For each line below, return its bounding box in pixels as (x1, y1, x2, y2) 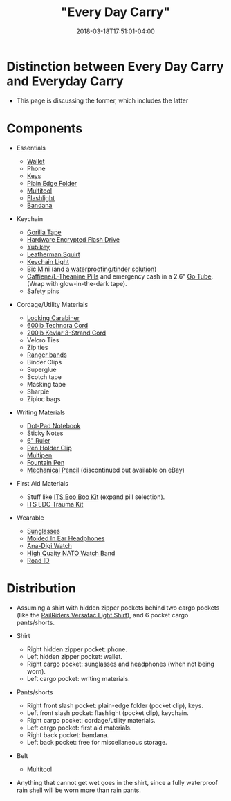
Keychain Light (26, 257, 70, 265)
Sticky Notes (26, 429, 64, 437)
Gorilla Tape (26, 228, 62, 236)
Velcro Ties (26, 335, 59, 344)
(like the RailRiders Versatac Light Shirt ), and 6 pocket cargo (16, 610, 189, 619)
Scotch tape (26, 372, 62, 381)
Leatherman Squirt (26, 250, 80, 258)
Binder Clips (26, 358, 62, 366)
